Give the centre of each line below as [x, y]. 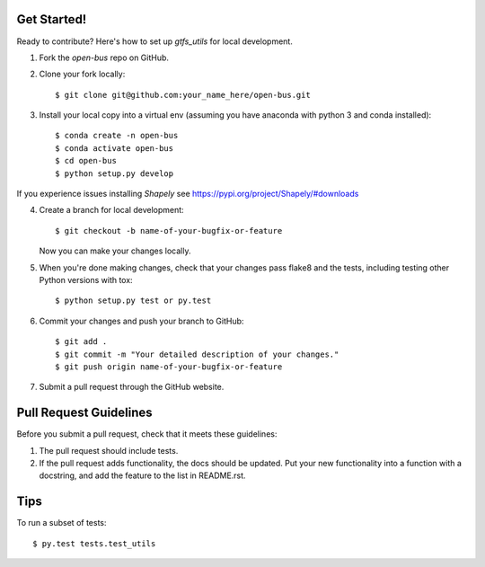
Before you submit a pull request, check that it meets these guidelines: [147, 434]
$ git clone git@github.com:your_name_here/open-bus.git [183, 95]
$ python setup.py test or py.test [133, 301]
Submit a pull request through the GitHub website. [132, 387]
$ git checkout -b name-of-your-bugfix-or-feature [169, 230]
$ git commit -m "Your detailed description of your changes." [197, 354]
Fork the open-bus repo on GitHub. [104, 58]
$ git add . [81, 342]
